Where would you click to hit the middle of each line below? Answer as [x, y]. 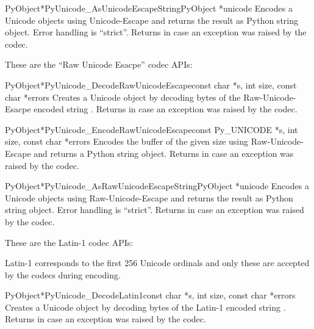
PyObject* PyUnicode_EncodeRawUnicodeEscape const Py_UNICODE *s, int [152, 129]
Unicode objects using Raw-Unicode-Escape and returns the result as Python [149, 197]
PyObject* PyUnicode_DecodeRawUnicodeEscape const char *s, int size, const [151, 85]
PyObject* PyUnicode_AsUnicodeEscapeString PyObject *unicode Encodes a [149, 8]
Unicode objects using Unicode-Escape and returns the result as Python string [152, 20]
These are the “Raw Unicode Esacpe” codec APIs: [99, 64]
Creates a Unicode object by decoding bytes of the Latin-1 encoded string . [145, 307]
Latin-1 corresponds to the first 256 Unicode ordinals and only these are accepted [157, 263]
